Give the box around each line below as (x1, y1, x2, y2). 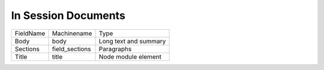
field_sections (52, 44, 91, 53)
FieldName (14, 29, 46, 37)
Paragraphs (98, 44, 132, 53)
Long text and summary (98, 37, 166, 45)
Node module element (98, 52, 162, 61)
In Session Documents (11, 9, 125, 22)
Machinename (52, 29, 92, 37)
